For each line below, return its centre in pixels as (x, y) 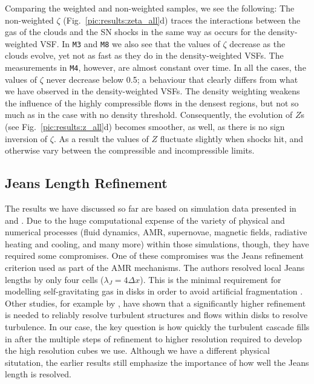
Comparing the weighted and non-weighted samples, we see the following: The (150, 8)
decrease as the (257, 43)
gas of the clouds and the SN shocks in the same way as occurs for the (135, 32)
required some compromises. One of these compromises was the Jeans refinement (155, 255)
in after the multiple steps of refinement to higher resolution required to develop (153, 338)
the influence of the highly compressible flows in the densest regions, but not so (152, 103)
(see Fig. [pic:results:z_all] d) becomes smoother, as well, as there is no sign (145, 127)
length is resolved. (38, 374)
